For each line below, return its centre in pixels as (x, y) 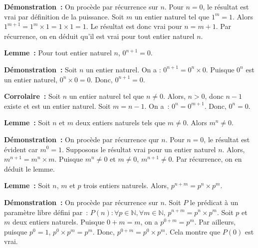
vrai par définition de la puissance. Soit (64, 16)
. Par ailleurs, (215, 222)
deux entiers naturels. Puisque (58, 222)
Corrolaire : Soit (32, 96)
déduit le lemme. (29, 168)
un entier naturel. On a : (123, 69)
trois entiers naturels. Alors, (126, 185)
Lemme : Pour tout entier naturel (58, 53)
